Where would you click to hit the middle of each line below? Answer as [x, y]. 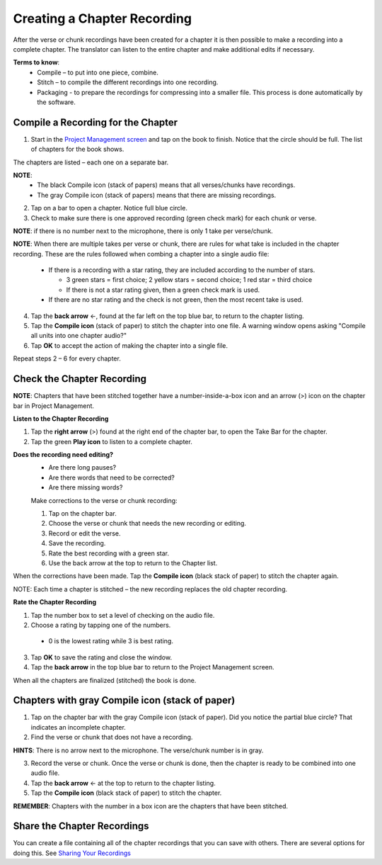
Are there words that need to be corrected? [111, 477]
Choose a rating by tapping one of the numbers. [101, 625]
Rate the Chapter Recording [55, 602]
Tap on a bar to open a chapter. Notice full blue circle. [109, 208]
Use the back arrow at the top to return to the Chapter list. [133, 562]
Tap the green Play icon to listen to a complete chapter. [111, 441]
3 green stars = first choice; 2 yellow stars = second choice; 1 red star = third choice [189, 280]
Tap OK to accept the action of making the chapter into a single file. [129, 345]
